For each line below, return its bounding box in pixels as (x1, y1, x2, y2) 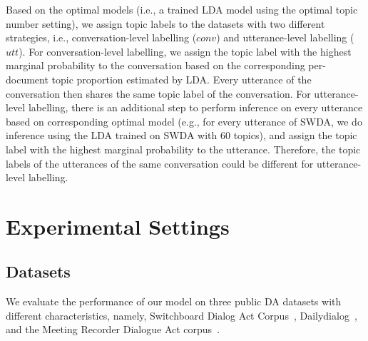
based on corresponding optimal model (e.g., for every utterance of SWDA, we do (6, 113, 362, 128)
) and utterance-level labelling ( (216, 30, 354, 45)
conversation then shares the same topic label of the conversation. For (6, 86, 311, 101)
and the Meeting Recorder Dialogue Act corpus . (6, 322, 220, 337)
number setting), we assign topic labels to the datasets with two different (6, 16, 325, 31)
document (6, 71, 48, 86)
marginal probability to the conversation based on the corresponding (6, 58, 305, 73)
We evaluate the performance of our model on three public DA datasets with (6, 294, 342, 309)
